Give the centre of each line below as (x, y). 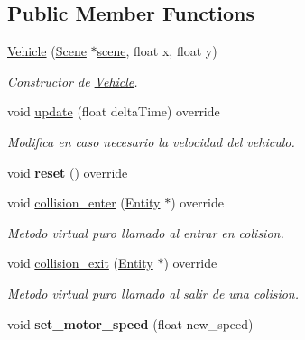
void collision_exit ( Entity (80, 263)
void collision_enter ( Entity (84, 202)
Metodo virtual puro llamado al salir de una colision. (153, 293)
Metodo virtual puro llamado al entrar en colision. (146, 232)
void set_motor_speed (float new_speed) (130, 323)
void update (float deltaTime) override (114, 111)
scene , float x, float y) (157, 51)
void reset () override (68, 172)
